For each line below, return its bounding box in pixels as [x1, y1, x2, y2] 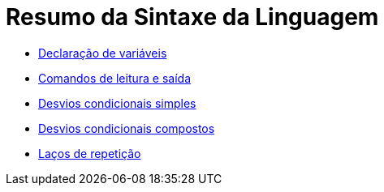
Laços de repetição [38, 146, 141, 160]
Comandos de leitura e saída [38, 70, 192, 85]
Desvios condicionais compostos [38, 121, 215, 135]
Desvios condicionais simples [38, 96, 196, 110]
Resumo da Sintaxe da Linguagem [6, 3, 379, 31]
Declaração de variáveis [38, 45, 167, 60]
